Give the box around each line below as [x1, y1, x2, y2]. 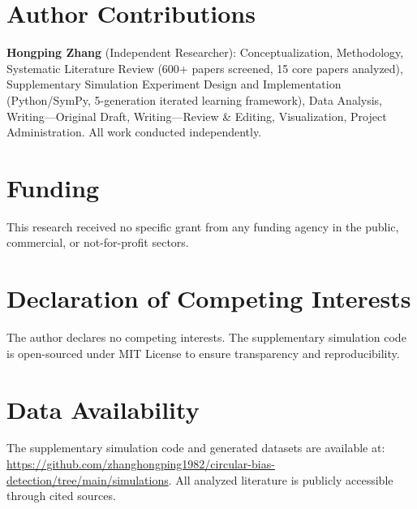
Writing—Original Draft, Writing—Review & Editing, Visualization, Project [6, 107, 387, 124]
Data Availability [6, 392, 200, 425]
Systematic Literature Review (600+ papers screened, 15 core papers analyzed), [6, 59, 403, 76]
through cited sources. [6, 487, 116, 504]
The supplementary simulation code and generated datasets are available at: [6, 439, 385, 456]
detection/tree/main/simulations [6, 471, 169, 488]
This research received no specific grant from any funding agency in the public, [6, 218, 399, 235]
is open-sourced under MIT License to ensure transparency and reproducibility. [6, 344, 400, 361]
